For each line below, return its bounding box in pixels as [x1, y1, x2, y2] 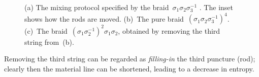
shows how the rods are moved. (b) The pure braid [24, 13, 184, 24]
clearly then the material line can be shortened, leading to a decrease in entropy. [4, 63, 254, 73]
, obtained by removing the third [118, 25, 220, 36]
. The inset [199, 2, 233, 12]
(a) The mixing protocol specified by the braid [24, 2, 169, 12]
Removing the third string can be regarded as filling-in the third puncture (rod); [4, 53, 255, 64]
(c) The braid [24, 25, 68, 36]
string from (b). [24, 36, 74, 47]
